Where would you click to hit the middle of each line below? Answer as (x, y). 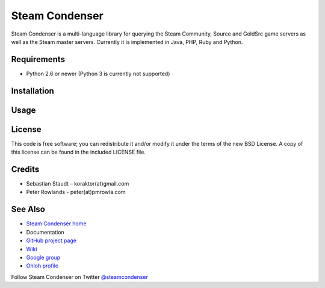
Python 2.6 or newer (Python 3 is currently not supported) (98, 74)
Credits (25, 169)
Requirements (38, 59)
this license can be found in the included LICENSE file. (78, 152)
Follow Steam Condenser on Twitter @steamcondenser (80, 277)
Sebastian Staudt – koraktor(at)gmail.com (78, 184)
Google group (43, 257)
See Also (28, 209)
